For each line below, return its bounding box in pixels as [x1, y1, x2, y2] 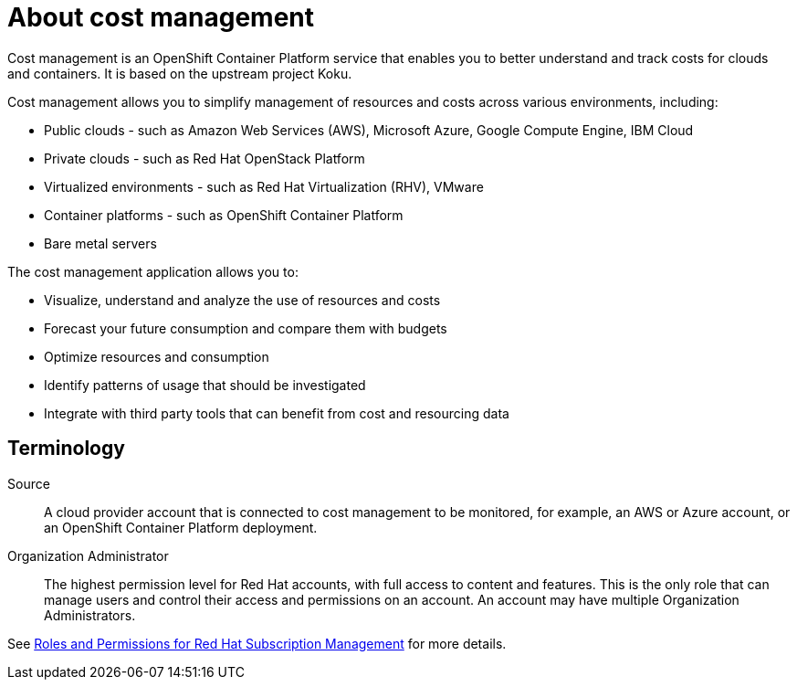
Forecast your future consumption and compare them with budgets [44, 320, 447, 336]
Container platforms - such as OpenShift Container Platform [44, 206, 404, 223]
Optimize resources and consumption [44, 348, 269, 365]
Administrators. [44, 607, 136, 623]
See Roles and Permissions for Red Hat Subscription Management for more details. [7, 635, 507, 651]
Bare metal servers [44, 235, 157, 251]
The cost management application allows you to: [7, 263, 299, 280]
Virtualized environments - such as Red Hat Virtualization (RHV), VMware [44, 178, 484, 195]
